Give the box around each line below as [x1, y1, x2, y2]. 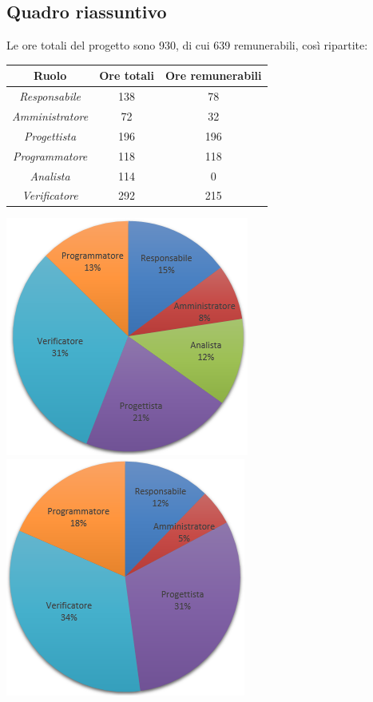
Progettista [24, 127, 77, 144]
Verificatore [22, 187, 78, 204]
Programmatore [12, 147, 88, 164]
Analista [30, 167, 70, 184]
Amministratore [12, 107, 89, 124]
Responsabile [19, 88, 81, 105]
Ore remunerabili [165, 67, 262, 84]
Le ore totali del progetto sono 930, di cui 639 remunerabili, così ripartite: [6, 37, 368, 54]
